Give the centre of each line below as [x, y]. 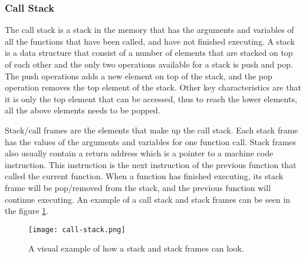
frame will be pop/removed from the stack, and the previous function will [138, 187]
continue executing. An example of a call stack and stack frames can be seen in [148, 199]
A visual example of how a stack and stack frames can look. [136, 248]
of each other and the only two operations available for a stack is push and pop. [149, 64]
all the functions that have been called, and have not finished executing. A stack [150, 41]
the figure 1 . [27, 211]
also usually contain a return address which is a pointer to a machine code [139, 153]
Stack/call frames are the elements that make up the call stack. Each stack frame [152, 130]
